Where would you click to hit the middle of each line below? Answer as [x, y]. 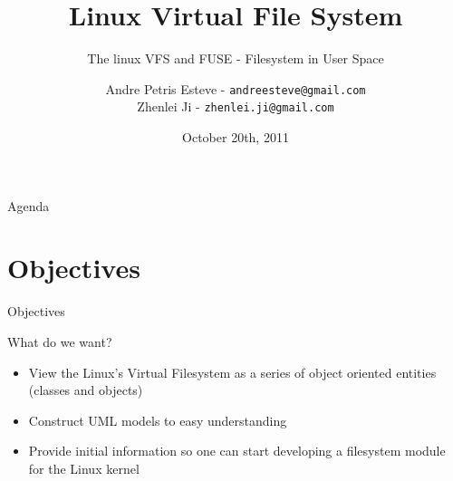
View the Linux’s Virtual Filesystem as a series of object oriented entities [232, 372]
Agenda [29, 205]
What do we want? [60, 341]
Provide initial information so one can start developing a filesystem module [237, 451]
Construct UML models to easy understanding [158, 420]
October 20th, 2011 [236, 137]
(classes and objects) [86, 390]
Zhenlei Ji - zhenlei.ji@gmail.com [236, 106]
